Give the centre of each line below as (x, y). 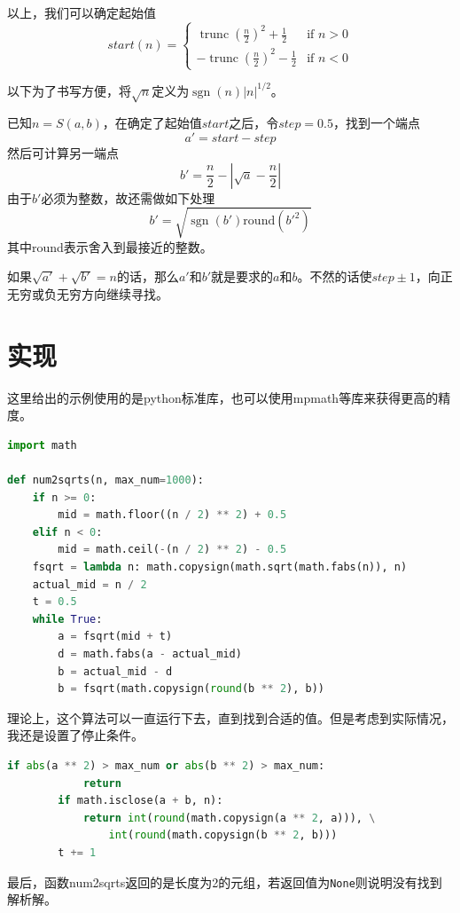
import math (42, 445)
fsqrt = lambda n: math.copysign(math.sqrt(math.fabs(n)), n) (220, 567)
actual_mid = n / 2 (90, 584)
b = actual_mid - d (115, 671)
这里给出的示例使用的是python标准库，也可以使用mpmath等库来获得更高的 (223, 397)
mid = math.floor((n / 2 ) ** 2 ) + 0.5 (172, 515)
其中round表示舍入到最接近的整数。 (110, 246)
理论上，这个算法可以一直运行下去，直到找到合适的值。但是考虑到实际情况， (230, 717)
